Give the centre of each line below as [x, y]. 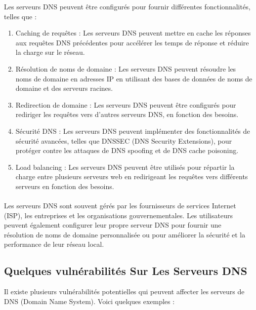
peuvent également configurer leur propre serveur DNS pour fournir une [113, 225]
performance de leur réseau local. [54, 244]
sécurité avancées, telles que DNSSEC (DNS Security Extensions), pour [124, 140]
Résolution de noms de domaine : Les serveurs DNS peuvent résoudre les [126, 68]
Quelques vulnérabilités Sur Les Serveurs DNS [126, 271]
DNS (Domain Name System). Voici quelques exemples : [89, 301]
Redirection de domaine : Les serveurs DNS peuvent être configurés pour [126, 104]
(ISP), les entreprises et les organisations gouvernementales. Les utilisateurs [118, 215]
